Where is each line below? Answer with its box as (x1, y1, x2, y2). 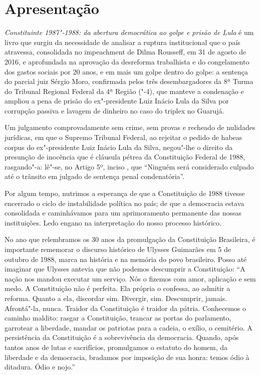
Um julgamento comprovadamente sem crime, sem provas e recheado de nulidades (5, 122, 255, 132)
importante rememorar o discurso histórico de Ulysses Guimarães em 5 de (5, 244, 231, 254)
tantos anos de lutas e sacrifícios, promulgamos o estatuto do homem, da (5, 341, 228, 352)
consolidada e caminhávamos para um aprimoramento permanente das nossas (5, 207, 242, 218)
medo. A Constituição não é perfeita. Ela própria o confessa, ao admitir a (5, 283, 230, 293)
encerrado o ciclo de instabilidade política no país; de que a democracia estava (5, 197, 244, 208)
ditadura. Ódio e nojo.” (5, 361, 75, 372)
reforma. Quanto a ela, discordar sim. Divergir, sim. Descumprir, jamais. (5, 292, 227, 303)
